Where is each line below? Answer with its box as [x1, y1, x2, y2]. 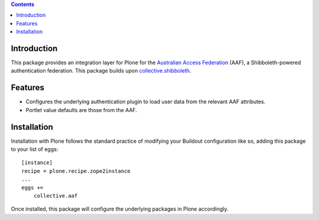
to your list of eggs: [11, 146, 58, 153]
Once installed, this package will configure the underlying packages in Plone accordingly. [11, 205, 229, 212]
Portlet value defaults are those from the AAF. [25, 106, 137, 113]
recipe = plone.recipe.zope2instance [21, 168, 131, 174]
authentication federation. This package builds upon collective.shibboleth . [11, 67, 191, 74]
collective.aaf [33, 192, 78, 199]
